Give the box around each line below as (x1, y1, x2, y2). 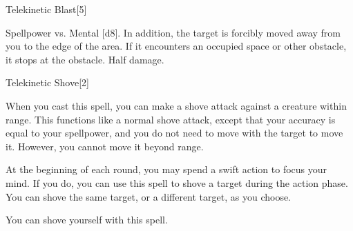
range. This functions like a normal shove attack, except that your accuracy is (6, 112, 336, 126)
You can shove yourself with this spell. (6, 212, 168, 227)
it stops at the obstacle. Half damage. (6, 52, 164, 66)
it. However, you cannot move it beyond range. (6, 139, 204, 153)
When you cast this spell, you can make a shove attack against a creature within (6, 98, 347, 112)
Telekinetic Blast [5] (6, 2, 87, 16)
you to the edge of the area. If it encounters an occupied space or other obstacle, (6, 39, 347, 53)
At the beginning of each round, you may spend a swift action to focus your (6, 162, 327, 177)
